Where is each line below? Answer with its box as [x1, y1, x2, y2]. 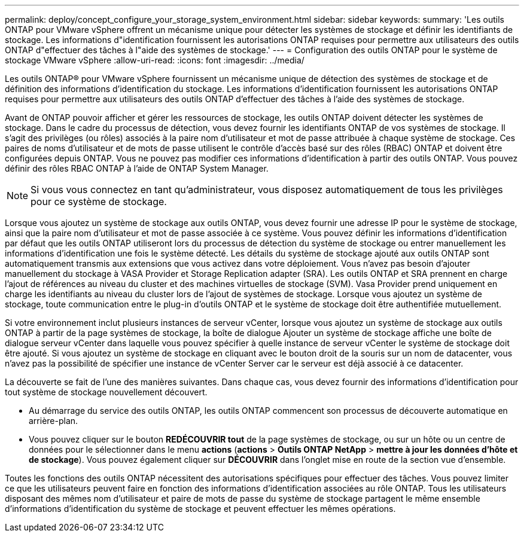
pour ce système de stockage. [31, 196, 167, 208]
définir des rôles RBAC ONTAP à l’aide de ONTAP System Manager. [5, 163, 269, 173]
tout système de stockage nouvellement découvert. [5, 387, 208, 397]
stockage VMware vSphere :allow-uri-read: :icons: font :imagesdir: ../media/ [5, 55, 304, 65]
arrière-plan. [29, 416, 78, 426]
